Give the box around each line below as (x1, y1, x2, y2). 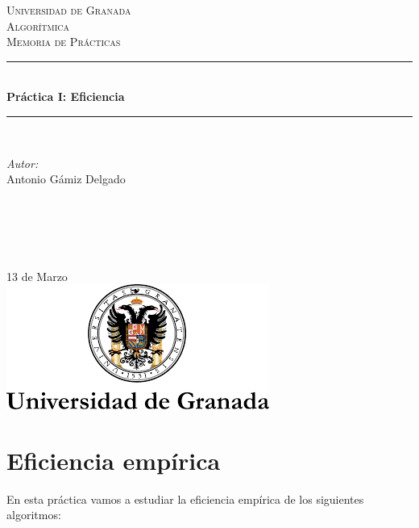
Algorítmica (6, 17, 70, 34)
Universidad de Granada (6, 2, 131, 18)
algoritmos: (6, 506, 61, 523)
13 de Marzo (6, 267, 68, 284)
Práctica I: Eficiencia (6, 88, 125, 105)
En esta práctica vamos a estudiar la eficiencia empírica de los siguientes (6, 490, 364, 507)
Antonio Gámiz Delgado (6, 170, 126, 187)
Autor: (6, 154, 39, 171)
